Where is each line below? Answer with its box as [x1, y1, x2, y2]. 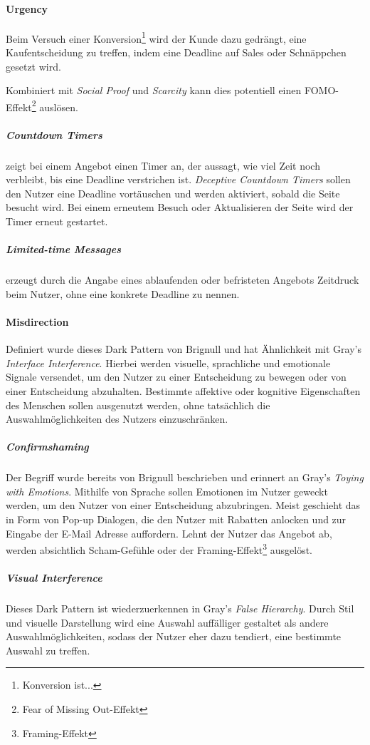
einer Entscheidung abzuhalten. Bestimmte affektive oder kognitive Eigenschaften [6, 383, 361, 398]
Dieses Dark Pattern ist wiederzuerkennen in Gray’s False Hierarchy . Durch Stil [6, 601, 354, 616]
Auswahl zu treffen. [6, 642, 90, 657]
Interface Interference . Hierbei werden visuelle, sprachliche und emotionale [6, 355, 331, 370]
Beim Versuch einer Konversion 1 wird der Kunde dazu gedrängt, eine [6, 29, 307, 46]
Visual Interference [6, 570, 102, 585]
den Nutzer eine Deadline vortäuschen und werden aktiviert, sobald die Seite [6, 185, 340, 200]
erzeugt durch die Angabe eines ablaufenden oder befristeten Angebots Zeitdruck [6, 272, 359, 287]
